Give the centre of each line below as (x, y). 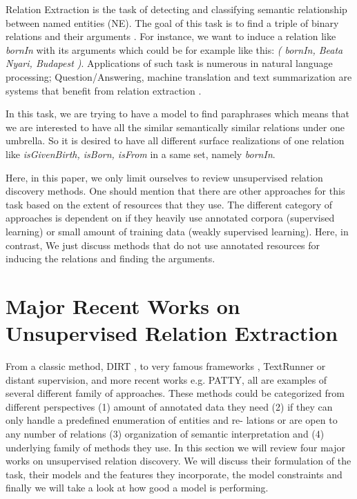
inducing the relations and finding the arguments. (110, 258)
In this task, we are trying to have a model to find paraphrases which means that (177, 114)
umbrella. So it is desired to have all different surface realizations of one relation (175, 140)
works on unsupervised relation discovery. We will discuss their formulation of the (178, 461)
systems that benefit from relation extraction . (104, 90)
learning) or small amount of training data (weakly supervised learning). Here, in (177, 231)
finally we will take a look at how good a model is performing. (137, 488)
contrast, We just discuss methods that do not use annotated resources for (163, 245)
